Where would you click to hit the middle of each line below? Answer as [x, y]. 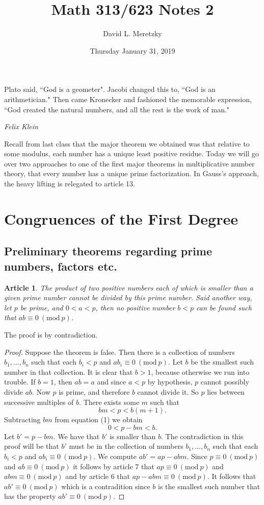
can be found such [224, 307]
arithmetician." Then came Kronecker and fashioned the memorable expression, [128, 99]
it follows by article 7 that [114, 466]
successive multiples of [39, 402]
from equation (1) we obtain [99, 419]
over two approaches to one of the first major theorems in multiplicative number [129, 163]
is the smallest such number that [209, 486]
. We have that [76, 436]
